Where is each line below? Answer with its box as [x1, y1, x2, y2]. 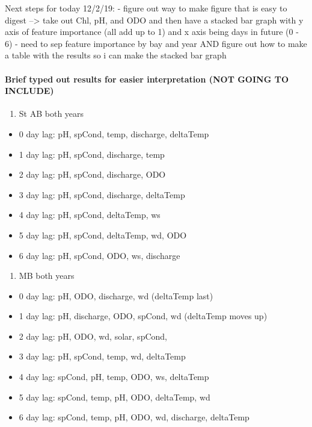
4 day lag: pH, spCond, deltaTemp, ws [19, 208, 161, 221]
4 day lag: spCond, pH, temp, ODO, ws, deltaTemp [19, 370, 209, 383]
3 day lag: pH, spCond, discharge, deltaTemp [19, 188, 185, 201]
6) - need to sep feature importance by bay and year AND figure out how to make [5, 37, 307, 49]
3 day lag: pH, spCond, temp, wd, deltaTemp [19, 350, 186, 363]
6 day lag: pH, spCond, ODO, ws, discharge [19, 249, 180, 261]
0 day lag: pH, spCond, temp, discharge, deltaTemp [19, 127, 209, 140]
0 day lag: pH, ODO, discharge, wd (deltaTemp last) [19, 289, 213, 302]
